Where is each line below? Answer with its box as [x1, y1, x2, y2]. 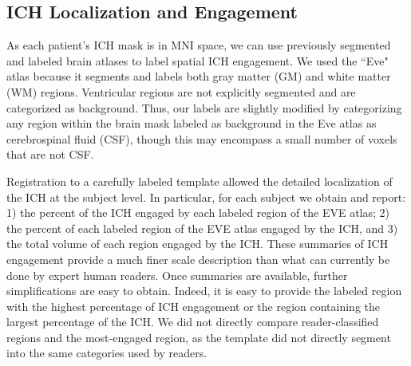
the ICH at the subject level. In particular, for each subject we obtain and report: [6, 188, 406, 205]
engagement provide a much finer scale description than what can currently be [6, 250, 390, 267]
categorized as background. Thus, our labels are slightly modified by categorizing [6, 99, 402, 116]
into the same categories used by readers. [6, 344, 207, 361]
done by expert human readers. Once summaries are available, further [6, 266, 348, 283]
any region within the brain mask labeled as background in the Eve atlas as [6, 115, 377, 132]
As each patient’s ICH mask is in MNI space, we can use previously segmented [6, 37, 391, 53]
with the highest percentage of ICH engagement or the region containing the [6, 297, 381, 314]
